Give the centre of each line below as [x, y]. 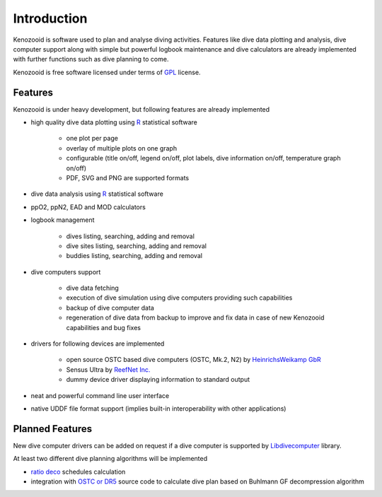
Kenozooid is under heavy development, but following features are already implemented [141, 109]
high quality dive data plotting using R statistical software [114, 122]
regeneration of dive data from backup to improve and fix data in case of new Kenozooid [195, 317]
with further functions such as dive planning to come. [91, 59]
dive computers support [66, 271]
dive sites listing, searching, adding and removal [136, 246]
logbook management [63, 220]
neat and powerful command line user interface [100, 395]
